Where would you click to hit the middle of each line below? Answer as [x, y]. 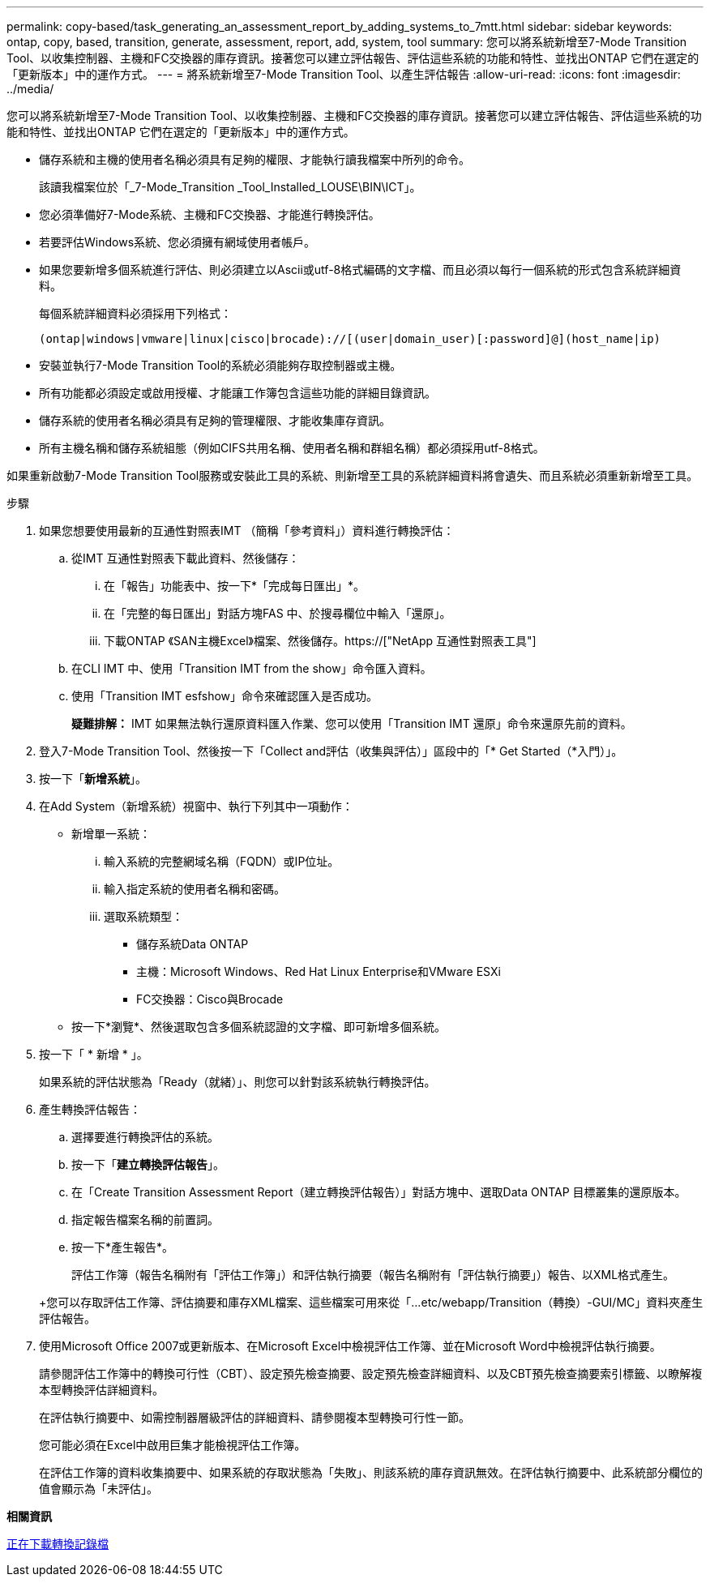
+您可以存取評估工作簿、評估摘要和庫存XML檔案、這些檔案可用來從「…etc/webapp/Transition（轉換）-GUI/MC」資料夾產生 [371, 1302]
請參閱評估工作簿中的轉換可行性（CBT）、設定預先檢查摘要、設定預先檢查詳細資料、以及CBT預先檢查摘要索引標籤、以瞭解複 [371, 1373]
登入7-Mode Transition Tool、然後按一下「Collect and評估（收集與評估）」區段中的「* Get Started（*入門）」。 [331, 751]
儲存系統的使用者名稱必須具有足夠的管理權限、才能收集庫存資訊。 [215, 420]
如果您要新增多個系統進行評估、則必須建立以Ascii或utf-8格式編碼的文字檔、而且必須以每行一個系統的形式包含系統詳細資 [360, 270]
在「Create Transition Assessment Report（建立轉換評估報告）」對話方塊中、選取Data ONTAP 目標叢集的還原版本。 [379, 1192]
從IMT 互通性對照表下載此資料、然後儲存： [186, 558]
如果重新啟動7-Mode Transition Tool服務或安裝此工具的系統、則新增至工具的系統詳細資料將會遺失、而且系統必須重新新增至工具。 [353, 475]
